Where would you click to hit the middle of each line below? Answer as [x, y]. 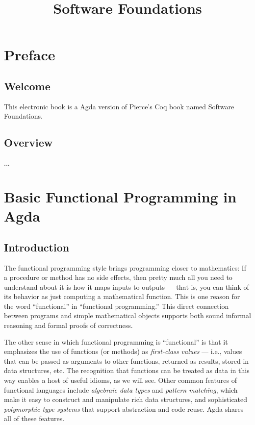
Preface [30, 55]
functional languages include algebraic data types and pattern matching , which [121, 389]
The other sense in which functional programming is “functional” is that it [116, 341]
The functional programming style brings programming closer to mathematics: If [125, 267]
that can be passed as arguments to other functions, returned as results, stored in [127, 361]
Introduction [37, 247]
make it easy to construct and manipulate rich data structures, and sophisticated [126, 399]
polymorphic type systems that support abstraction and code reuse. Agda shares [124, 409]
